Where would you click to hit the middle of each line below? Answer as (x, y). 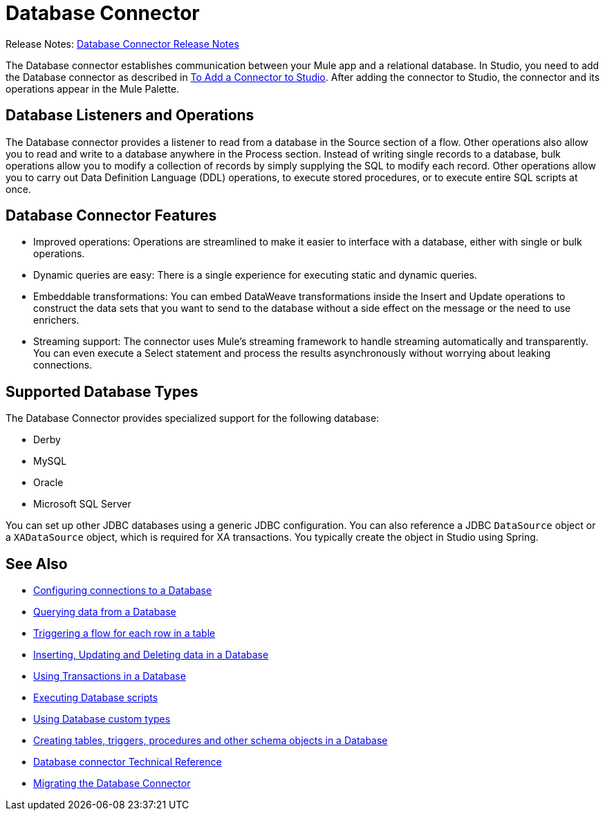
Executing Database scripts (96, 698)
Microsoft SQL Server (82, 504)
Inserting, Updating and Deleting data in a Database (151, 655)
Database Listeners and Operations (130, 115)
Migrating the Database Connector (112, 783)
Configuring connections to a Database (123, 591)
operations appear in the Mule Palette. (93, 89)
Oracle (48, 483)
